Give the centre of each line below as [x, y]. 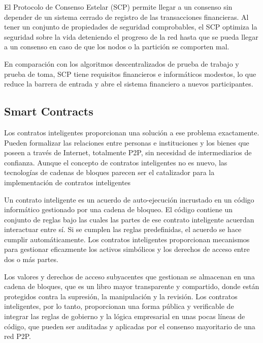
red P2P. [18, 336]
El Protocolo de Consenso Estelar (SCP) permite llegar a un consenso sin [118, 7]
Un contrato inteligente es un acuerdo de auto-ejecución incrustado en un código [129, 199]
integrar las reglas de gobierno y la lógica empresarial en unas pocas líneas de [125, 316]
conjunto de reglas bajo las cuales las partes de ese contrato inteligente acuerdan [129, 219]
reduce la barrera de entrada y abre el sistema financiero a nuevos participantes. [129, 84]
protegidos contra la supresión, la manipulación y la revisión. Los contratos [121, 296]
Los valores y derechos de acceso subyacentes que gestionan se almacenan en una [129, 276]
